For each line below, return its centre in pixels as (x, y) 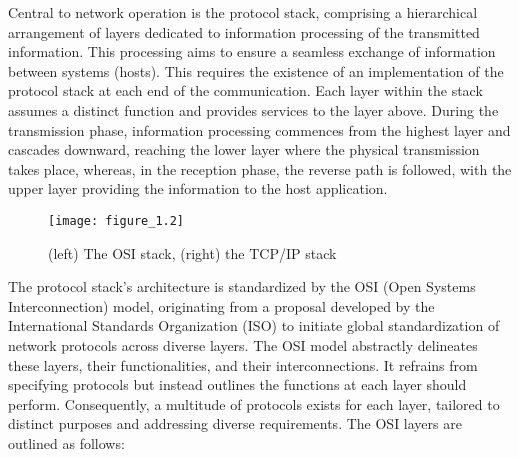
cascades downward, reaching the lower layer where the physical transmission (244, 149)
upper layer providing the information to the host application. (198, 188)
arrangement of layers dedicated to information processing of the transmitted (244, 31)
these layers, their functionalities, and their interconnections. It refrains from (243, 364)
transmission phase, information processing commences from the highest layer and (259, 129)
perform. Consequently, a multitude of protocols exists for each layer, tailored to (254, 403)
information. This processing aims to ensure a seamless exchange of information (252, 51)
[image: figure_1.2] (116, 220)
